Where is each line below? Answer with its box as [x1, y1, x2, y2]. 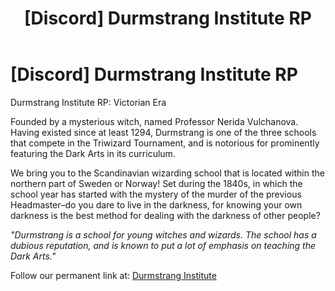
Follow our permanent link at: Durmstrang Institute [10, 269, 217, 281]
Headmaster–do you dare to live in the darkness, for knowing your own [10, 198, 303, 211]
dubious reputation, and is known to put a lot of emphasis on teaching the [10, 239, 317, 251]
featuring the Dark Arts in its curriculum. [10, 147, 176, 159]
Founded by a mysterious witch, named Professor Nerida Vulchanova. [10, 115, 299, 127]
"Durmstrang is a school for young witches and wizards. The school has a [10, 228, 317, 241]
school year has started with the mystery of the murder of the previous [10, 188, 302, 200]
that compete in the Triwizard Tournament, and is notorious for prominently [10, 137, 320, 149]
